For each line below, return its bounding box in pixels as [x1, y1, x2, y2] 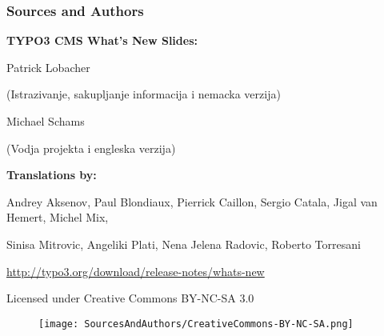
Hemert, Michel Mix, [6, 209, 109, 226]
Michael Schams [6, 113, 85, 129]
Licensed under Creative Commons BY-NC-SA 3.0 [6, 290, 254, 306]
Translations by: [6, 166, 97, 183]
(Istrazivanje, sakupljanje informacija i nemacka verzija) [6, 86, 281, 102]
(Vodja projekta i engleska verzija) [6, 139, 176, 156]
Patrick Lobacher [6, 58, 90, 75]
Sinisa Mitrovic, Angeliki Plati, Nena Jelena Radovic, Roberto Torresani [6, 235, 361, 252]
